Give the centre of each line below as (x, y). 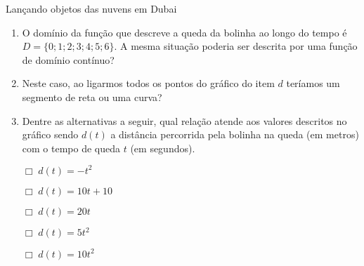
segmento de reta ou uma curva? (92, 97)
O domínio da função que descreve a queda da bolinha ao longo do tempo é (184, 32)
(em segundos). (163, 148)
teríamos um (313, 83)
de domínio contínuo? (68, 59)
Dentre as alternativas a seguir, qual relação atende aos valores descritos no (184, 120)
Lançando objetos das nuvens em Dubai (91, 8)
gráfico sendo (50, 134)
